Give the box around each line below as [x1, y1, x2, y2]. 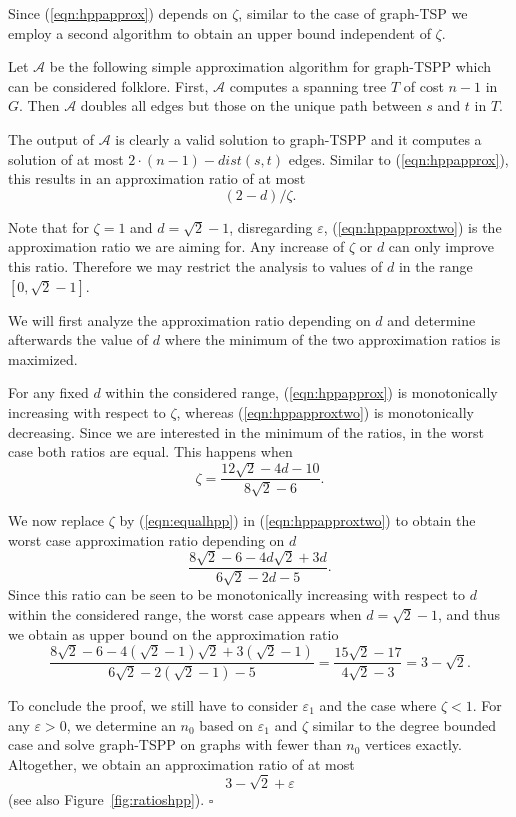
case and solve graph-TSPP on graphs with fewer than [8, 734, 342, 755]
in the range [398, 255, 473, 276]
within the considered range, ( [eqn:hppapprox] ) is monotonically [105, 382, 498, 403]
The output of [8, 128, 94, 149]
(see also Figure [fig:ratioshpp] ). [8, 788, 205, 809]
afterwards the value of [8, 329, 149, 350]
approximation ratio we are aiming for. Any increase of [8, 236, 345, 257]
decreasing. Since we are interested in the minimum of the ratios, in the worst [8, 421, 485, 442]
